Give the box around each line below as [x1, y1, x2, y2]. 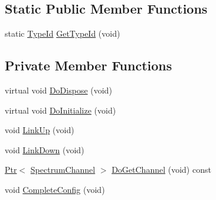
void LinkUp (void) [5, 124, 74, 136]
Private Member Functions [5, 56, 172, 75]
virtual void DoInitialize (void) [5, 104, 116, 116]
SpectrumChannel [30, 163, 96, 176]
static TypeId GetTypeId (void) [5, 27, 120, 40]
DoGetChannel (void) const [112, 163, 211, 176]
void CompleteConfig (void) [5, 183, 105, 195]
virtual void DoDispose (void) [5, 84, 112, 96]
